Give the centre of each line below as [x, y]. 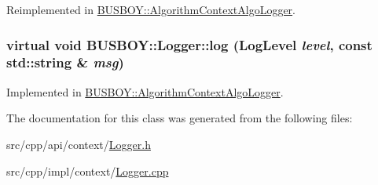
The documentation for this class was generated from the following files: [180, 118]
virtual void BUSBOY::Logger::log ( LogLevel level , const [189, 44]
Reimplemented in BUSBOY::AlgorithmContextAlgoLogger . [151, 9]
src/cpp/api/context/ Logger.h [79, 144]
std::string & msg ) [65, 62]
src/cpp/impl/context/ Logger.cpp [88, 170]
